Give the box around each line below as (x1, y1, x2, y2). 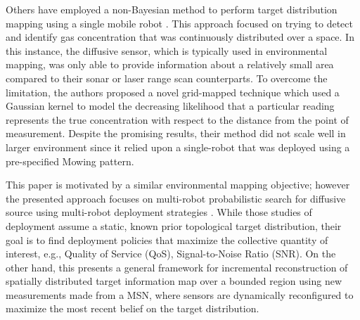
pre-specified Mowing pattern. (6, 153, 134, 168)
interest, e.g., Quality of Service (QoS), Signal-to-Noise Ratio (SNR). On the (6, 246, 336, 261)
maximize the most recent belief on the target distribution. (6, 301, 259, 316)
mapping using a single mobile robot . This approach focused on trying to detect (6, 15, 353, 30)
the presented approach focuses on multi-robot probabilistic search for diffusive (6, 191, 346, 205)
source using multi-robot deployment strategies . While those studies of (6, 205, 312, 219)
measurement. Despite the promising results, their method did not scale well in (6, 126, 346, 141)
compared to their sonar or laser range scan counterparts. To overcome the (6, 70, 328, 85)
